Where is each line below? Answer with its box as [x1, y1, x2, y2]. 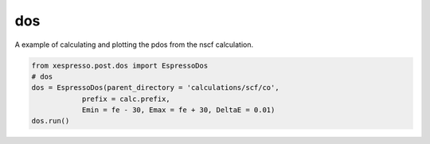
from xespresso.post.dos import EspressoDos [31, 60, 209, 70]
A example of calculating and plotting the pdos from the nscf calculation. [14, 40, 254, 49]
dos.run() [31, 116, 70, 126]
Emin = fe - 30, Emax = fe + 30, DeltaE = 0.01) [81, 106, 276, 115]
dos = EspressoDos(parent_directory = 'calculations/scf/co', [31, 84, 279, 92]
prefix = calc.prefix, [81, 94, 170, 103]
